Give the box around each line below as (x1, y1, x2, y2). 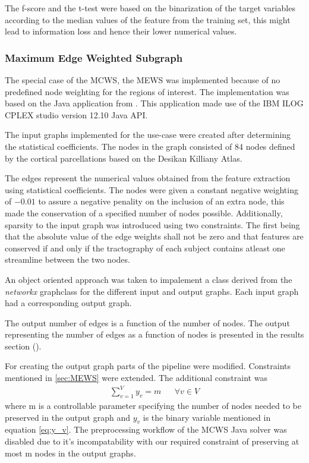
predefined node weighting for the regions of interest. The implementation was (5, 85, 289, 97)
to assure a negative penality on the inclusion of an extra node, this (38, 195, 285, 207)
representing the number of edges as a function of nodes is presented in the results (5, 328, 304, 341)
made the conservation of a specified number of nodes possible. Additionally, (5, 206, 283, 219)
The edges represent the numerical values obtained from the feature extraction (5, 172, 291, 184)
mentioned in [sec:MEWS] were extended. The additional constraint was (5, 371, 267, 384)
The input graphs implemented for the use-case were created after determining (5, 128, 291, 141)
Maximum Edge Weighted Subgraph (5, 50, 183, 65)
